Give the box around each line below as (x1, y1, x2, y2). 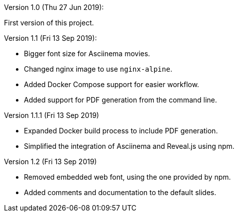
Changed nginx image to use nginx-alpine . (24, 65, 172, 73)
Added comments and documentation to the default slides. (24, 188, 217, 197)
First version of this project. (4, 18, 94, 27)
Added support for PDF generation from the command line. (24, 96, 217, 104)
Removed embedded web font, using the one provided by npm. (24, 173, 231, 181)
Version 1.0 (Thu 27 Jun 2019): (4, 3, 104, 11)
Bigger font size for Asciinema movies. (24, 49, 150, 58)
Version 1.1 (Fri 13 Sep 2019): (4, 34, 97, 42)
